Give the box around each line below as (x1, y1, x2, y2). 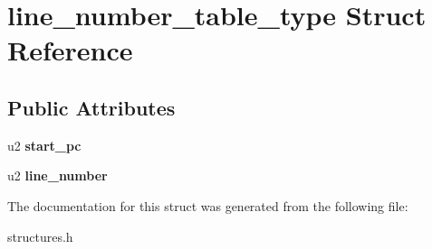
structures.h (7, 226, 73, 245)
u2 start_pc (7, 135, 82, 154)
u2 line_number (7, 166, 108, 185)
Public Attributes (7, 93, 176, 121)
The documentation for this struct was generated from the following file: (7, 196, 408, 215)
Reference (7, 32, 133, 69)
